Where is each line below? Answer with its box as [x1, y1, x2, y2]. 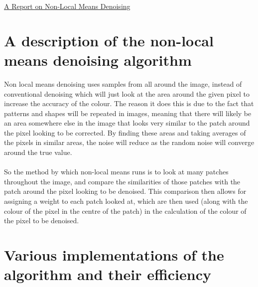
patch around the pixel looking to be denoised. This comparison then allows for [4, 186, 247, 196]
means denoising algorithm [4, 49, 192, 70]
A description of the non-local [4, 30, 214, 50]
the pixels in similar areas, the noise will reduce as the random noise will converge [4, 137, 255, 147]
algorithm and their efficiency [4, 264, 211, 285]
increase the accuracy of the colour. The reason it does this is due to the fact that [4, 98, 254, 109]
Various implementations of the [4, 245, 224, 265]
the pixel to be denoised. [4, 215, 79, 226]
